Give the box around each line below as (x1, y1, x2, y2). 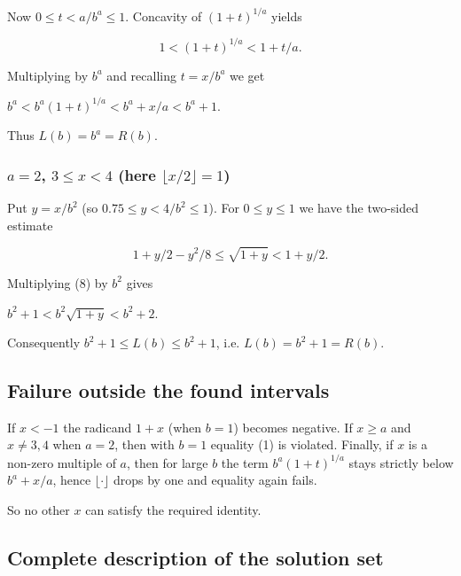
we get (230, 66, 265, 84)
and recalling (106, 66, 176, 84)
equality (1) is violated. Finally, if (210, 435, 394, 454)
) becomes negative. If (233, 417, 353, 436)
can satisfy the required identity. (85, 500, 262, 518)
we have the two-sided (299, 198, 419, 217)
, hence (52, 471, 91, 489)
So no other (7, 500, 70, 518)
